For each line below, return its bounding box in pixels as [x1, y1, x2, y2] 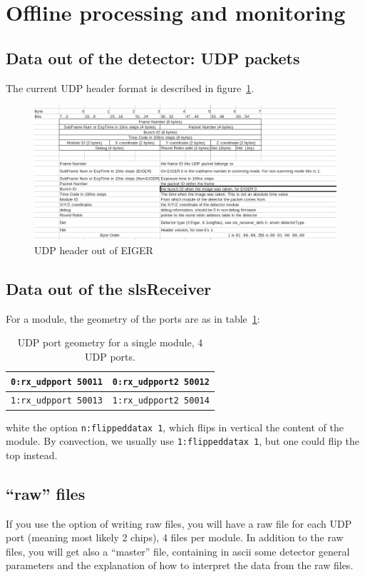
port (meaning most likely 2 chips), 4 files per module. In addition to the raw [6, 530, 344, 545]
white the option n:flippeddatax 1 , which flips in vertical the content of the [6, 419, 344, 434]
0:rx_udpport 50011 [11, 377, 103, 388]
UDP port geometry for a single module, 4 [17, 335, 203, 350]
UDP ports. [84, 348, 135, 363]
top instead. [6, 447, 58, 462]
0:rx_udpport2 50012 [112, 377, 210, 388]
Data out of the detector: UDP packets [6, 46, 300, 69]
